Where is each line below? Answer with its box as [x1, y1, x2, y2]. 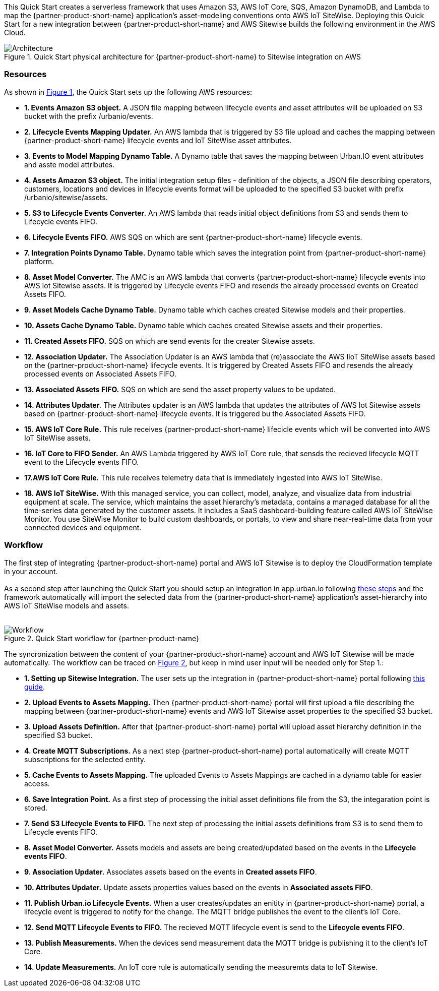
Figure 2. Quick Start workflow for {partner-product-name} [4, 634, 200, 643]
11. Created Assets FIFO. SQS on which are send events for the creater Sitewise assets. [24, 336, 315, 345]
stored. [24, 803, 48, 812]
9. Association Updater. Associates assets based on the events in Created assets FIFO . [24, 867, 317, 876]
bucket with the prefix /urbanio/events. [24, 111, 153, 120]
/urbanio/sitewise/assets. [24, 193, 108, 202]
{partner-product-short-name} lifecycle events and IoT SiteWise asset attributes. [24, 136, 292, 145]
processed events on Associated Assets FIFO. [24, 369, 176, 378]
